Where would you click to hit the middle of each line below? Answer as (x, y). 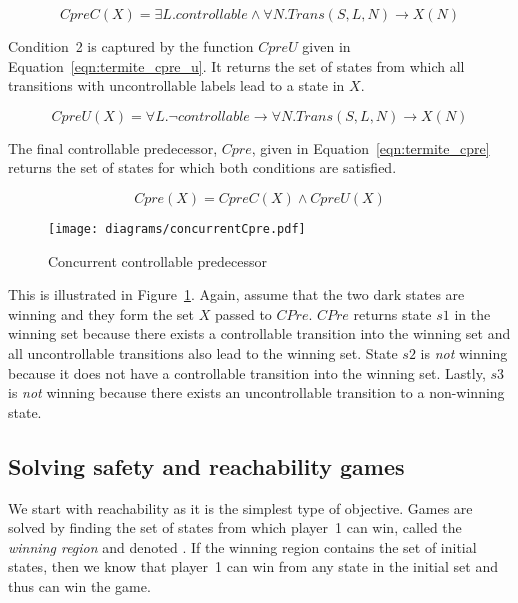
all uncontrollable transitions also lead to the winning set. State (203, 353)
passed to (243, 313)
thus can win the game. (79, 585)
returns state (392, 313)
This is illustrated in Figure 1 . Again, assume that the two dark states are (236, 294)
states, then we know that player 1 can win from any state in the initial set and (253, 566)
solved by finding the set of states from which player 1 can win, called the (235, 527)
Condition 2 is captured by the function (131, 46)
